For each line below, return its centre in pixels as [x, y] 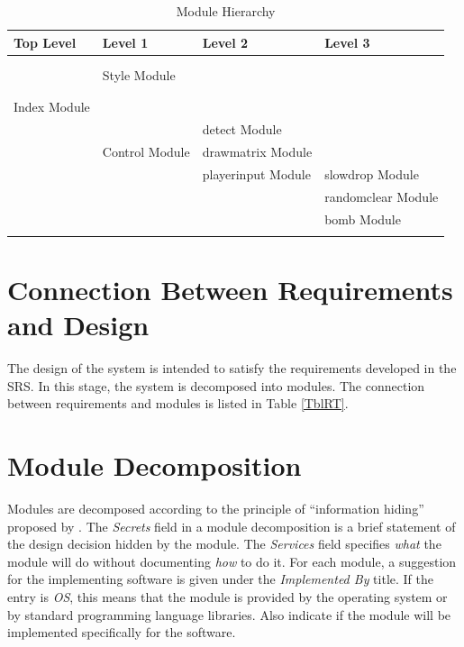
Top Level [45, 42]
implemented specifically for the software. [122, 632]
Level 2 [225, 42]
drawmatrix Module [257, 151]
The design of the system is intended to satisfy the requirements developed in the [232, 368]
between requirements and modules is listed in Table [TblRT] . [178, 403]
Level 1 [125, 42]
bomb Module [363, 219]
